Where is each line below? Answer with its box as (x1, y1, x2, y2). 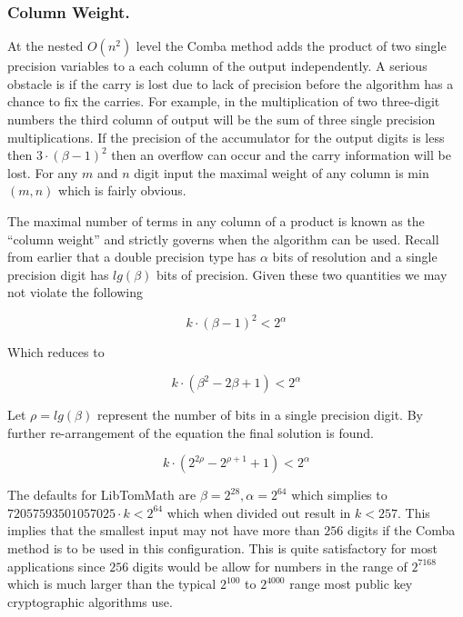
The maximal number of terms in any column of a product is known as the (7, 211, 425, 230)
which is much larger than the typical (7, 574, 216, 593)
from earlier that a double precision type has (7, 247, 257, 266)
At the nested (7, 36, 84, 55)
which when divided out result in (166, 503, 351, 522)
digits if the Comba (347, 521, 456, 540)
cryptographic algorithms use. (7, 592, 173, 611)
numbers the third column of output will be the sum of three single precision (7, 110, 436, 128)
